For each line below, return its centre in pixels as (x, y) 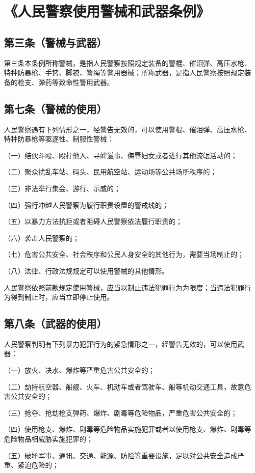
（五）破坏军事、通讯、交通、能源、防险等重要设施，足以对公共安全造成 (121, 455)
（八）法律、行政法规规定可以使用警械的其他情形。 (86, 270)
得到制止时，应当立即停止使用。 (62, 297)
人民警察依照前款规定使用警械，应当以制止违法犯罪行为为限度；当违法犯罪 (124, 287)
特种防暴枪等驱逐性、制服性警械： (59, 139)
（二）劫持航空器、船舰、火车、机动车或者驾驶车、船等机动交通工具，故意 (124, 386)
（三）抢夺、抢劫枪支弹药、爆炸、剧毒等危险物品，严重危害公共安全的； (121, 412)
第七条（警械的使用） (55, 108)
